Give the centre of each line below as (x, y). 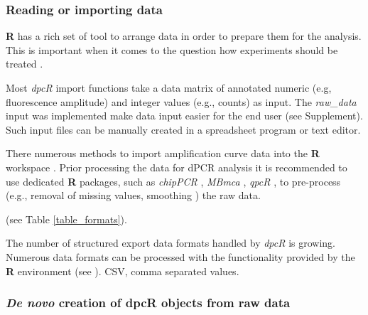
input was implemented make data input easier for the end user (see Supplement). (184, 116)
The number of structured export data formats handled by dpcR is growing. (171, 243)
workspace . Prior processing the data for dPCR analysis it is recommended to (177, 167)
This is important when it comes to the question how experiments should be (172, 49)
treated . (25, 64)
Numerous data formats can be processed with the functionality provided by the (180, 256)
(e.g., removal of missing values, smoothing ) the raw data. (133, 195)
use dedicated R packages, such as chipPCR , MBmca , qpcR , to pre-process (173, 181)
